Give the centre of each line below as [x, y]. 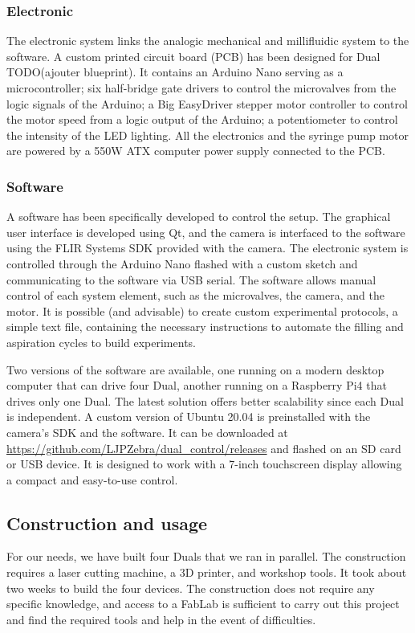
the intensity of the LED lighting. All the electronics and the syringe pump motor [208, 135]
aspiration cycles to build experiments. [101, 342]
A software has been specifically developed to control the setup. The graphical [199, 216]
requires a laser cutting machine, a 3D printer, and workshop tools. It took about [207, 572]
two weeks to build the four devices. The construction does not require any [191, 588]
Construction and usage [107, 523]
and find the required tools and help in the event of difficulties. [161, 619]
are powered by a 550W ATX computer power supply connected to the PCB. [196, 151]
